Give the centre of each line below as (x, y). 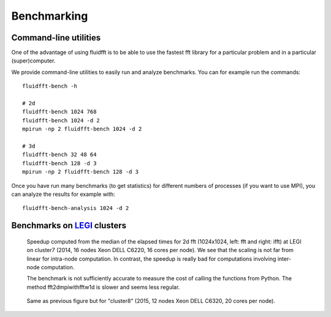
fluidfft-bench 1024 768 (59, 112)
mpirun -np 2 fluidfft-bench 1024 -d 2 (82, 129)
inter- (284, 259)
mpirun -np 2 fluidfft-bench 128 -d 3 (81, 172)
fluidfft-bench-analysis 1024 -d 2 (76, 208)
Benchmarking (50, 16)
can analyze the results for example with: (63, 194)
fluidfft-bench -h (50, 86)
